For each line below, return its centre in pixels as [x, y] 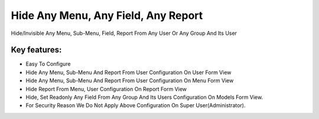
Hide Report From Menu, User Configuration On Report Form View [106, 89]
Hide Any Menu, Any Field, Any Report [107, 15]
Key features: [36, 50]
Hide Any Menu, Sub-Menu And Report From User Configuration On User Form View [128, 72]
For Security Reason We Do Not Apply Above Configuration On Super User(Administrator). [136, 105]
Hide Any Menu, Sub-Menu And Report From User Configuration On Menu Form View [130, 81]
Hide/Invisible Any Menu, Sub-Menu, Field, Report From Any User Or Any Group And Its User [124, 33]
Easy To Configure [48, 64]
